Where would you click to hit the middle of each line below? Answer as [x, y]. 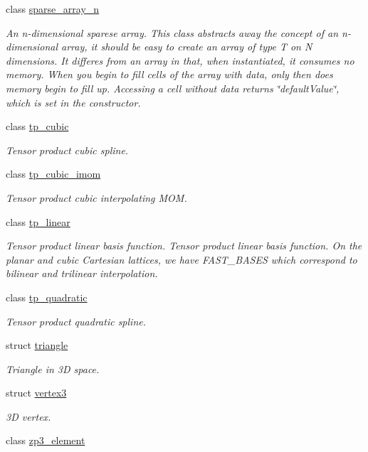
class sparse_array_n [53, 9]
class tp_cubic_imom [53, 174]
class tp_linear [38, 221]
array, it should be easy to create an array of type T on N [187, 47]
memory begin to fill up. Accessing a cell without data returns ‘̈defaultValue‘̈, [173, 88]
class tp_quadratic [47, 297]
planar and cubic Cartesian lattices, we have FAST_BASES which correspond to [182, 259]
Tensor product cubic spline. [67, 150]
